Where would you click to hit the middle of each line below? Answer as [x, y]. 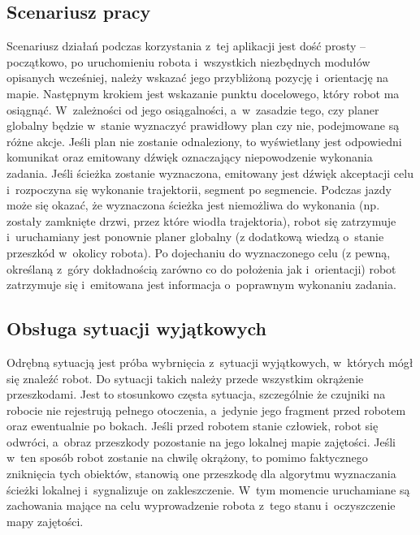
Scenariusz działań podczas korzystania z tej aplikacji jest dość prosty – [186, 46]
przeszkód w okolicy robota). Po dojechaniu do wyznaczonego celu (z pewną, [199, 252]
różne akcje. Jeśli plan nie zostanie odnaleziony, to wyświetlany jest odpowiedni [204, 141]
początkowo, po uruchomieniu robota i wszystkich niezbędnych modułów [188, 61]
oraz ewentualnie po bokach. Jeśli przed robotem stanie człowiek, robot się [193, 426]
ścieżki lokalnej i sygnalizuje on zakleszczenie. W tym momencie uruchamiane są [208, 489]
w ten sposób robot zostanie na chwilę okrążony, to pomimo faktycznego [187, 457]
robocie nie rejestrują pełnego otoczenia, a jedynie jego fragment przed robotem [206, 410]
